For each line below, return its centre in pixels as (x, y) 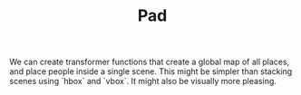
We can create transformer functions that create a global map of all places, (150, 62)
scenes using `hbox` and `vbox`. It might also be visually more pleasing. (143, 81)
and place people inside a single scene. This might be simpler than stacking (151, 71)
